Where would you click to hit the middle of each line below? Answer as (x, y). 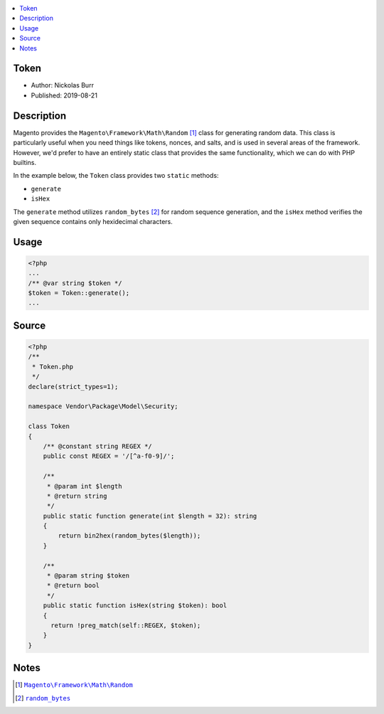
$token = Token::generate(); (79, 293)
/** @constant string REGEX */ (97, 446)
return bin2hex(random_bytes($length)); (129, 536)
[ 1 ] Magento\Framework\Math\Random (74, 685)
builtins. (25, 162)
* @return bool (73, 586)
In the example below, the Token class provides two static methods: (116, 176)
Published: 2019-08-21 (64, 95)
